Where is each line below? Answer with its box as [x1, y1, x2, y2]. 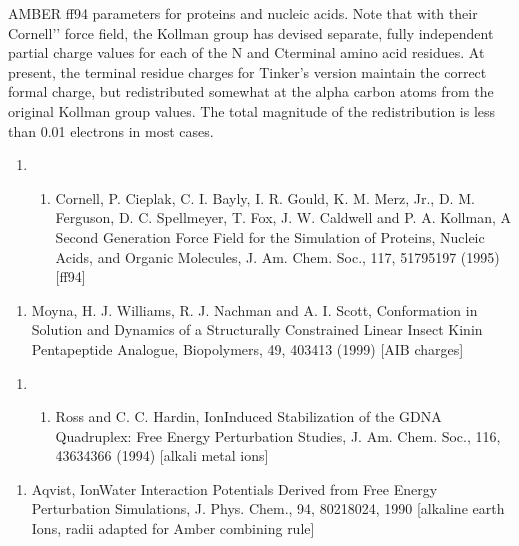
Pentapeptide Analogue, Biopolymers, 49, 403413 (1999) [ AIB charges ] [31, 338, 464, 359]
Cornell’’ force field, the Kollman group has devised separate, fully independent [8, 22, 494, 43]
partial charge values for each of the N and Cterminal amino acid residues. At [8, 42, 485, 63]
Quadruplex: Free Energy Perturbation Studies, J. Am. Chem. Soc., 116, [55, 425, 501, 446]
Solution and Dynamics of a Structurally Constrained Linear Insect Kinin [31, 319, 483, 340]
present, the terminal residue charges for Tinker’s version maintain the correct [8, 61, 487, 82]
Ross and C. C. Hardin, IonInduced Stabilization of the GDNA [55, 406, 442, 427]
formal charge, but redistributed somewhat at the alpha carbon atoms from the [8, 81, 494, 102]
